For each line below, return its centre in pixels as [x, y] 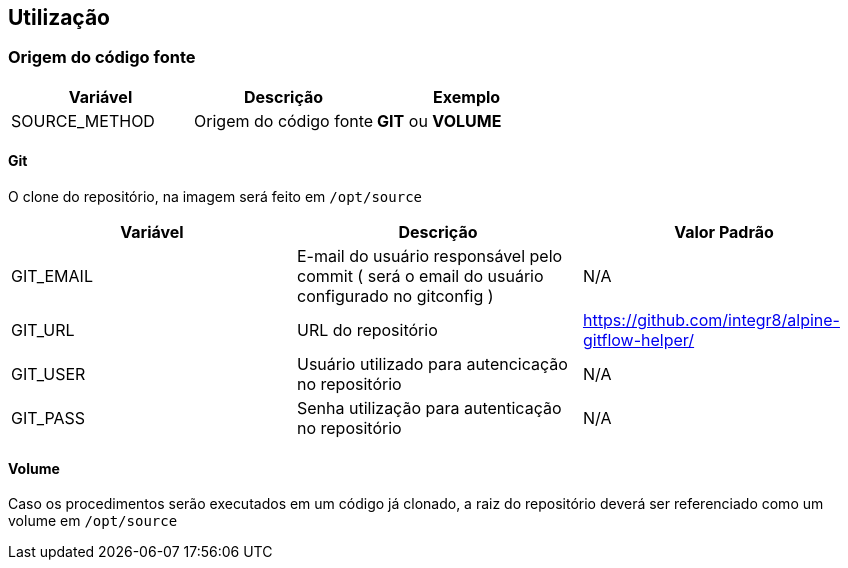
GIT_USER [48, 374]
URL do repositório [367, 330]
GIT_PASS [48, 418]
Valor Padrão [724, 232]
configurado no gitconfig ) [395, 296]
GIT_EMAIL [52, 276]
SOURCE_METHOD [83, 120]
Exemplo [467, 96]
